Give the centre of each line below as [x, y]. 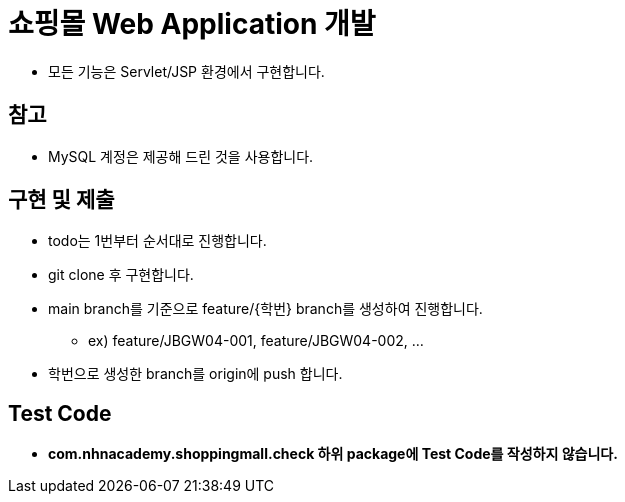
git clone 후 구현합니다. [121, 275]
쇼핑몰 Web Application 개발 [192, 24]
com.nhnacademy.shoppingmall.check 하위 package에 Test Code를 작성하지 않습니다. [333, 454]
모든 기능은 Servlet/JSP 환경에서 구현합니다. [186, 71]
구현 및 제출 [61, 200]
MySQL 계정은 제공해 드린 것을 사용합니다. [181, 156]
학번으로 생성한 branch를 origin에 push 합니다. [195, 374]
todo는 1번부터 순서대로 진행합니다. [157, 241]
